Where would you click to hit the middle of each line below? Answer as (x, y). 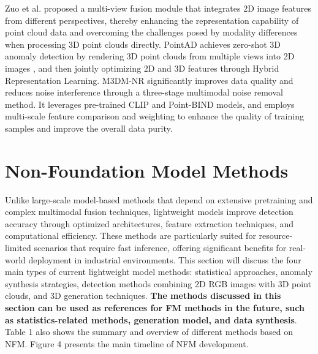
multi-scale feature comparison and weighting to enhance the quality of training (154, 116)
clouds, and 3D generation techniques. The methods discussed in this (143, 296)
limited (18, 248)
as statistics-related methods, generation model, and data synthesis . (151, 319)
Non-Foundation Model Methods (147, 170)
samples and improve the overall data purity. (89, 128)
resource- (276, 235)
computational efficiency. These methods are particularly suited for (131, 235)
